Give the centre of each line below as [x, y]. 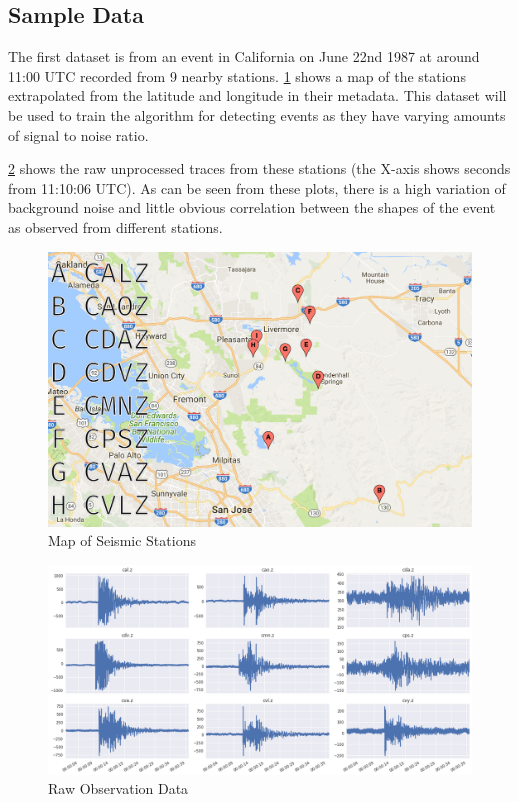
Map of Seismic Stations [122, 540]
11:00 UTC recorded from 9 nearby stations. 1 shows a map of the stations [237, 75]
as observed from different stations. [115, 226]
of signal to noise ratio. [78, 134]
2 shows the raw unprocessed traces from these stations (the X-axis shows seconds [259, 168]
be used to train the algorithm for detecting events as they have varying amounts [257, 114]
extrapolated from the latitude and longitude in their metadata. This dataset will [257, 95]
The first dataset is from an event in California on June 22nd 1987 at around [244, 56]
